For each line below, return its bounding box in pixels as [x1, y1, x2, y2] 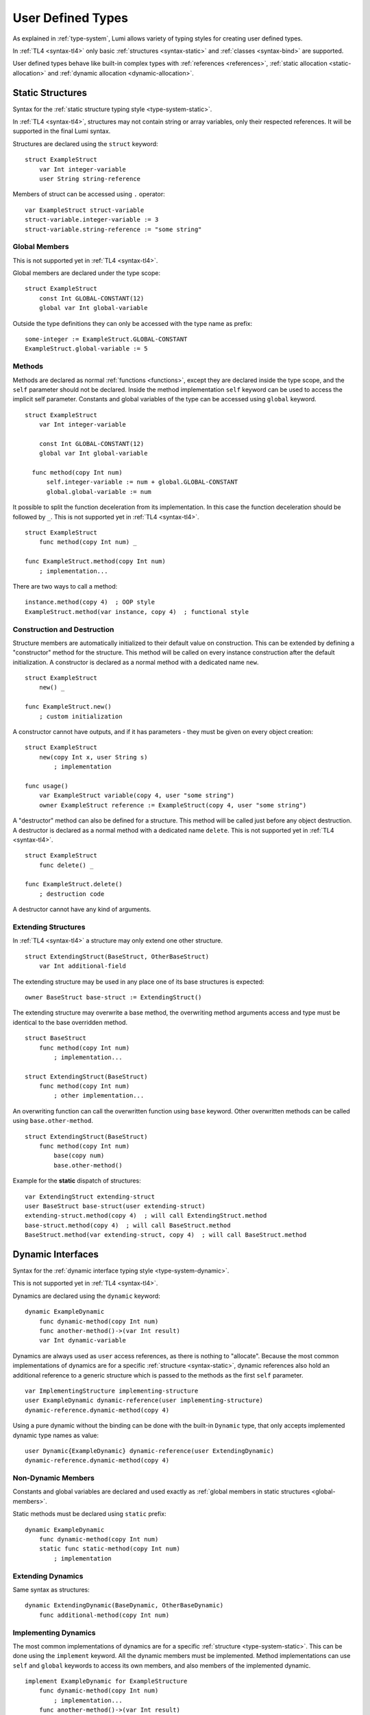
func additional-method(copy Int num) [38, 1611, 170, 1619]
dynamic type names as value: [12, 1431, 99, 1439]
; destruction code [38, 890, 105, 898]
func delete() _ [38, 861, 94, 869]
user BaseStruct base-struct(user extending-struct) [25, 1203, 206, 1210]
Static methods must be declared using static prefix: [12, 1510, 167, 1518]
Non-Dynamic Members [12, 1474, 95, 1483]
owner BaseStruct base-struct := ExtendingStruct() [25, 993, 202, 1001]
